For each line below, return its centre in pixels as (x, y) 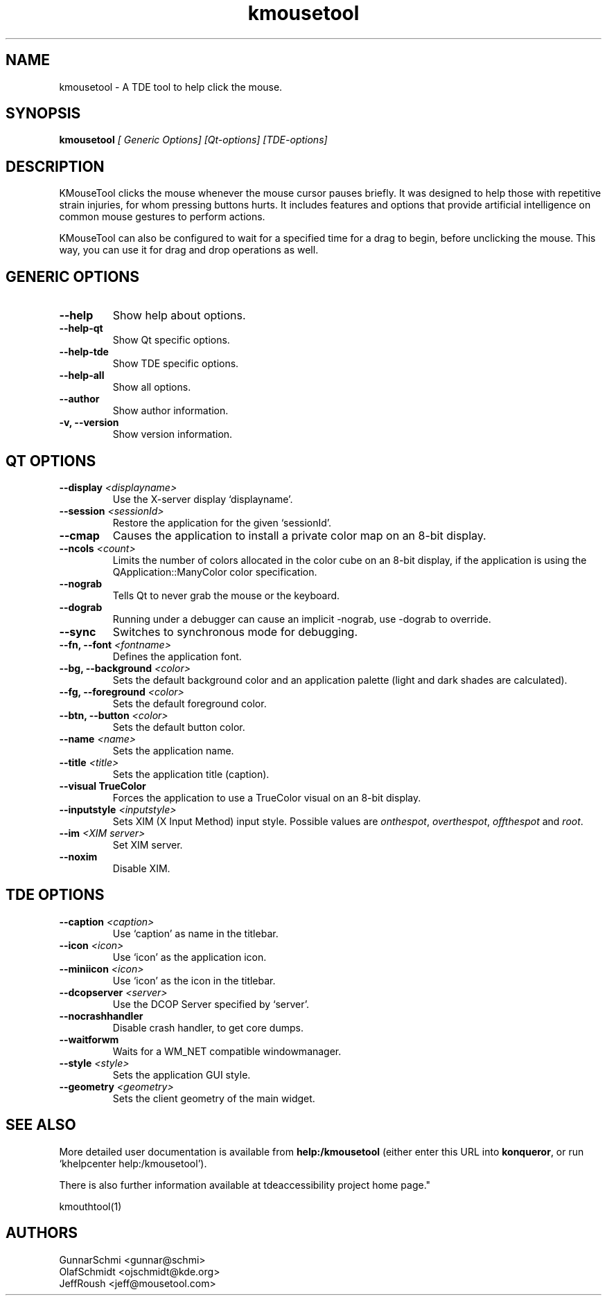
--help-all (82, 375)
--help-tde (84, 352)
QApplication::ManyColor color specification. (215, 572)
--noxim (78, 856)
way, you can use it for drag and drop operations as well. (189, 250)
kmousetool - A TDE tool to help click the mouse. (171, 87)
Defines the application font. (177, 656)
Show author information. (170, 411)
